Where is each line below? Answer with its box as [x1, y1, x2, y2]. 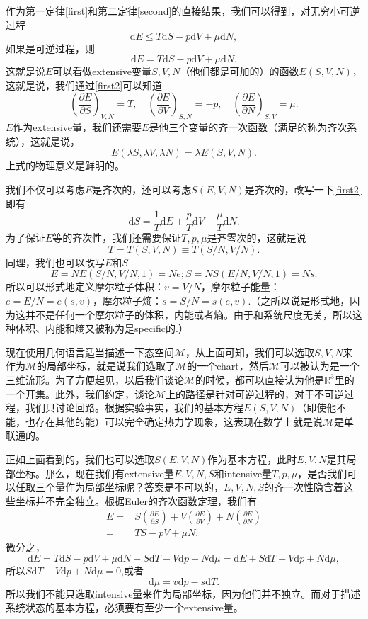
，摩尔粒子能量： [200, 279, 280, 294]
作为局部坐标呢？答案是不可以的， [64, 479, 224, 494]
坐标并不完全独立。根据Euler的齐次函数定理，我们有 [15, 493, 257, 508]
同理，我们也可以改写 [6, 254, 105, 269]
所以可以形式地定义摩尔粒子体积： [6, 279, 164, 294]
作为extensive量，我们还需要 [13, 120, 142, 135]
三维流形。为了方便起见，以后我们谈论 [6, 372, 184, 387]
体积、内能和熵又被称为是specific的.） [15, 321, 188, 336]
